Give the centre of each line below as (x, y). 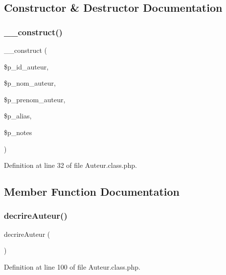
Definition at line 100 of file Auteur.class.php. (72, 266)
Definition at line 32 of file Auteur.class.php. (70, 165)
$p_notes (18, 132)
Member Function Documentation (92, 192)
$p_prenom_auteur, (35, 99)
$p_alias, (18, 116)
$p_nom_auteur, (30, 83)
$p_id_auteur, (26, 66)
